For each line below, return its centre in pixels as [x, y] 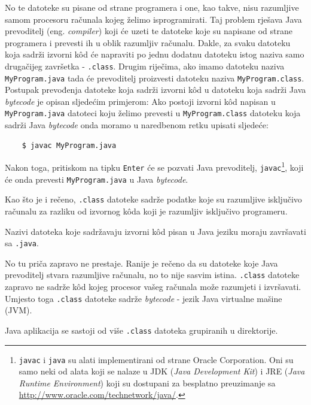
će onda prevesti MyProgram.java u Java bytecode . [97, 179]
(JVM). [19, 310]
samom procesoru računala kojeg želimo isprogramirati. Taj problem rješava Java [153, 19]
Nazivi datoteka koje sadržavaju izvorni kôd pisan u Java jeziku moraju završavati [155, 231]
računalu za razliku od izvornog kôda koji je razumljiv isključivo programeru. [146, 211]
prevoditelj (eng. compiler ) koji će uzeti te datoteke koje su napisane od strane [149, 31]
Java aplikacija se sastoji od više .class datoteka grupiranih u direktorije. [141, 330]
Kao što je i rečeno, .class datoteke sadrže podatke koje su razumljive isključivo [153, 199]
